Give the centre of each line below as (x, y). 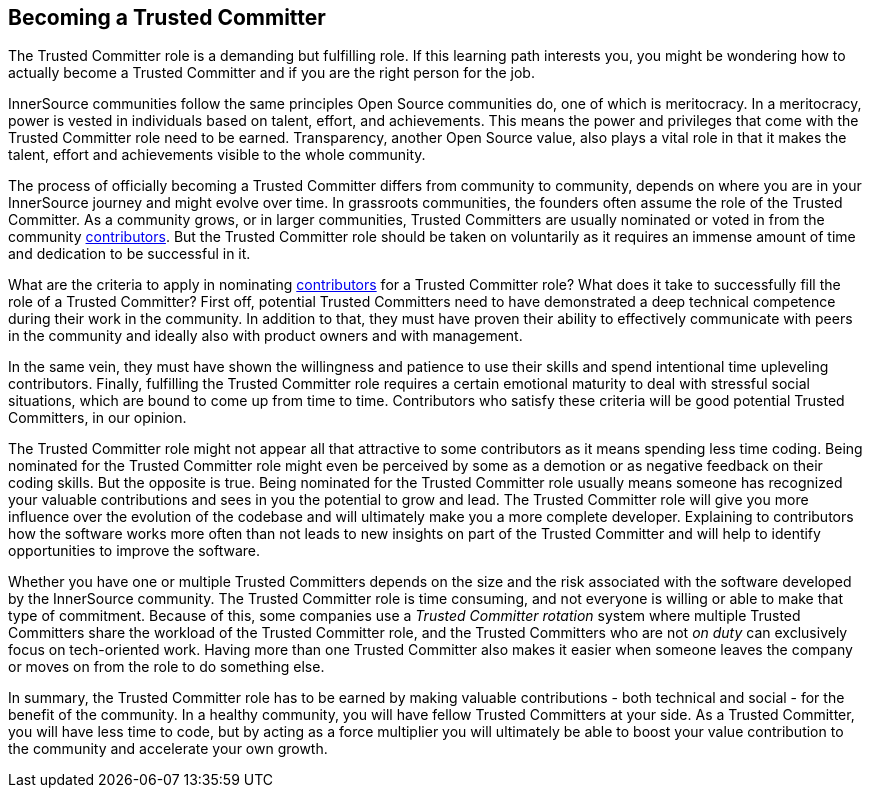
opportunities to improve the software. (134, 551)
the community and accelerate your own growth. (168, 749)
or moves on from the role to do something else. (166, 667)
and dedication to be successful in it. (129, 254)
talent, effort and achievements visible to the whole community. (217, 155)
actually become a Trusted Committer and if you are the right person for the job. (271, 73)
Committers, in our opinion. (97, 418)
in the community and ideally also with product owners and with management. (265, 336)
